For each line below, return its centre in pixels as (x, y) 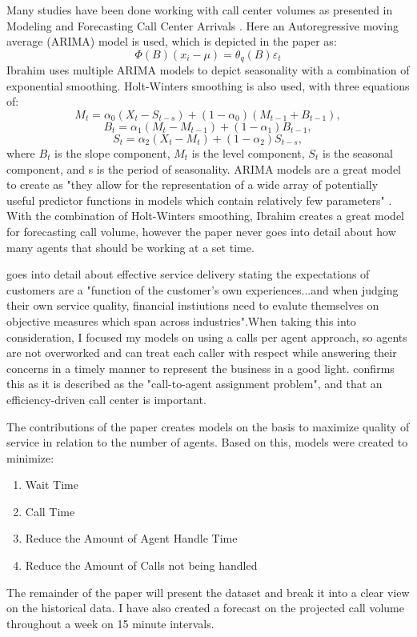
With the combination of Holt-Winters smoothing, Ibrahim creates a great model (205, 216)
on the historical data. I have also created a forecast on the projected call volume (205, 608)
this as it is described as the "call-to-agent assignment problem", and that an (194, 384)
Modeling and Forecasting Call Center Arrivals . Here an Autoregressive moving (202, 25)
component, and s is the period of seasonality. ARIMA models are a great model (204, 168)
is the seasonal (357, 153)
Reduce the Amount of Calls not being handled (141, 565)
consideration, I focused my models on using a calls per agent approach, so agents (207, 337)
